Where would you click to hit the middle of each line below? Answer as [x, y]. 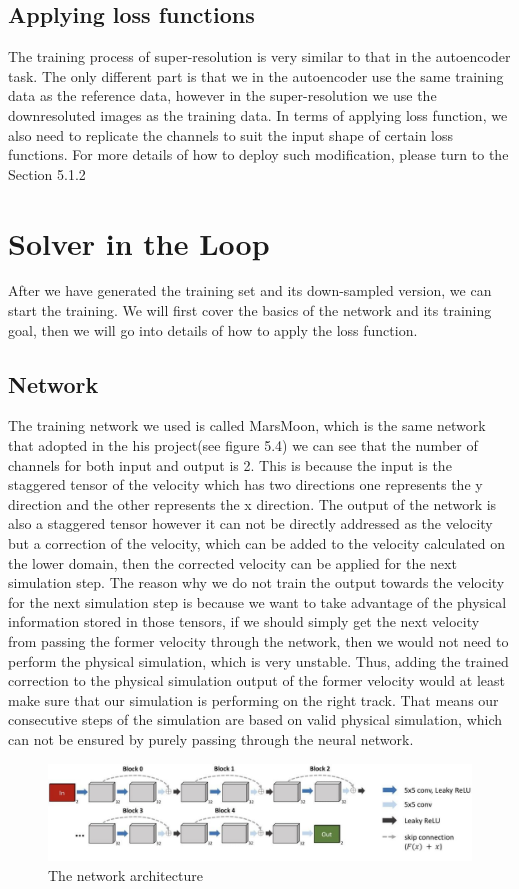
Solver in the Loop [139, 242]
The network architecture [125, 874]
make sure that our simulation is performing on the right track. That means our [253, 699]
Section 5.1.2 [47, 173]
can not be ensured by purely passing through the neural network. [211, 738]
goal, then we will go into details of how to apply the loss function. [213, 329]
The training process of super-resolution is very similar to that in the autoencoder [259, 56]
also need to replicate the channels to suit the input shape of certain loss [231, 134]
